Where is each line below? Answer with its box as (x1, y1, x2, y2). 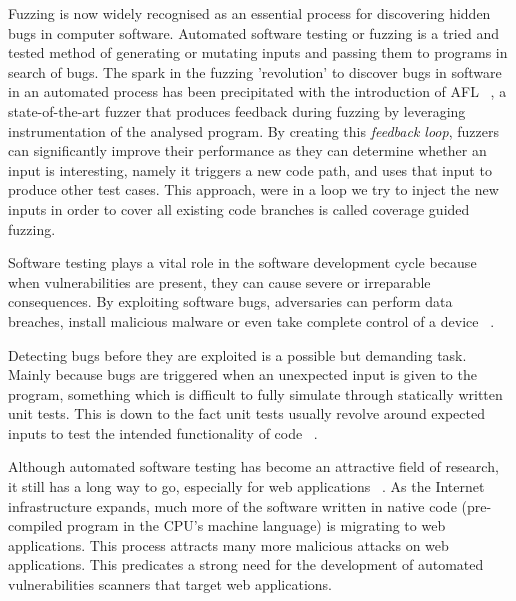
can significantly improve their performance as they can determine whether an (8, 140, 487, 161)
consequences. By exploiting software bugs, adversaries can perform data (8, 291, 453, 312)
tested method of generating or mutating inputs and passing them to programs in (8, 42, 508, 63)
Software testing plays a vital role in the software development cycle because (8, 252, 477, 273)
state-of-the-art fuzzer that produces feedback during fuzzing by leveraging (8, 100, 466, 121)
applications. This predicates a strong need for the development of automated (8, 554, 484, 575)
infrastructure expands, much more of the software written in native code (8, 495, 457, 516)
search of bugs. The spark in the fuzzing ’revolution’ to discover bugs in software (8, 61, 502, 82)
